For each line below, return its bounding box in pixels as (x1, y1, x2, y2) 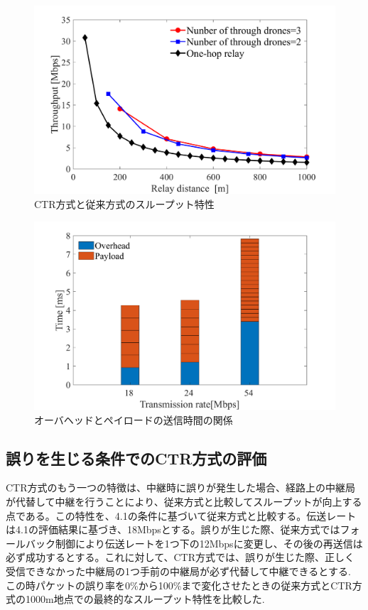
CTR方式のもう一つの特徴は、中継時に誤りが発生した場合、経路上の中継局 (6, 480, 356, 495)
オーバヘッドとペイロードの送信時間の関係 (34, 412, 233, 427)
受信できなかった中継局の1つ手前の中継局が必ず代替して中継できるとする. (6, 563, 351, 578)
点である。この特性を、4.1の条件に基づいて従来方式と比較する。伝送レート (6, 508, 357, 523)
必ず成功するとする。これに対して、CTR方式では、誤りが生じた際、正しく (6, 550, 355, 565)
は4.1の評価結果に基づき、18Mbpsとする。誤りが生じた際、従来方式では (6, 522, 340, 537)
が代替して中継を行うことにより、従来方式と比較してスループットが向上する (6, 494, 362, 508)
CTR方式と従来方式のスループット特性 (34, 197, 215, 211)
